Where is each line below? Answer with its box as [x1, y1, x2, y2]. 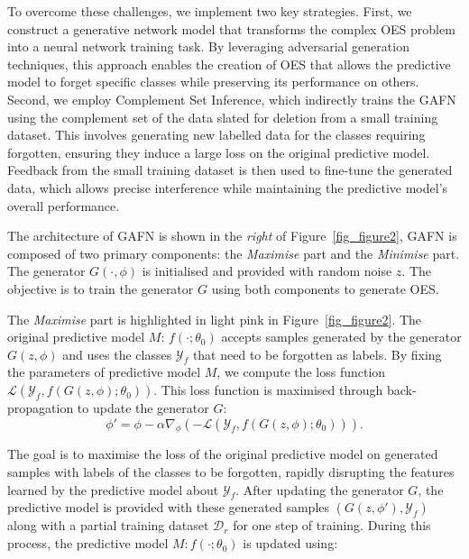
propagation [7, 399, 74, 417]
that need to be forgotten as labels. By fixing [192, 344, 442, 363]
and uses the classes [62, 344, 172, 363]
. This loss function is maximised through [153, 380, 383, 399]
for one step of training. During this [233, 516, 431, 535]
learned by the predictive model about [7, 480, 219, 499]
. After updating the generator [235, 480, 404, 499]
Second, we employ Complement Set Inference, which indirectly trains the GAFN [7, 89, 456, 108]
